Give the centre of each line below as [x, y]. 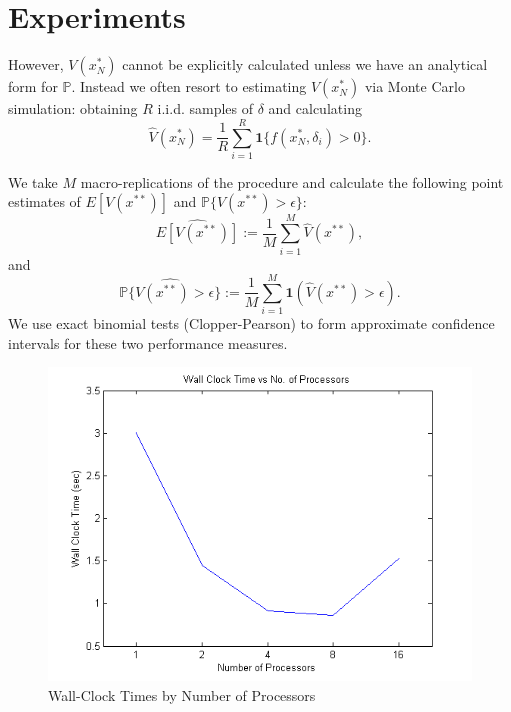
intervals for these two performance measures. [148, 342]
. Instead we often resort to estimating [189, 86]
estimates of [44, 201]
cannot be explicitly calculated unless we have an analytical [305, 64]
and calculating [315, 108]
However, [36, 64]
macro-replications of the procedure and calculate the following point [292, 181]
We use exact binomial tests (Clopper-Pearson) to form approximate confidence [251, 323]
